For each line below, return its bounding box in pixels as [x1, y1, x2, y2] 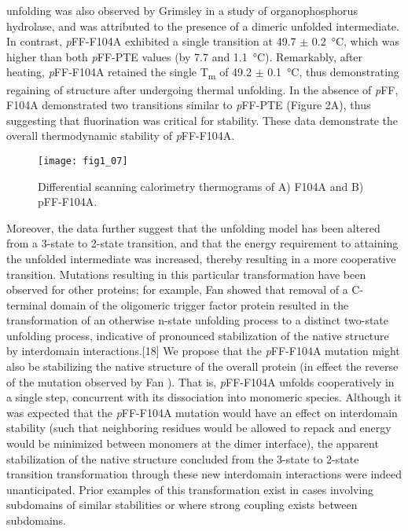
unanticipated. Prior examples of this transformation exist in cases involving [6, 481, 374, 497]
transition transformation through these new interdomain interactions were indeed [6, 466, 402, 482]
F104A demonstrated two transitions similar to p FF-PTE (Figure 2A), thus [6, 97, 371, 113]
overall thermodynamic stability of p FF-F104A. [6, 127, 235, 144]
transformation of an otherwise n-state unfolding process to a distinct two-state [6, 312, 389, 328]
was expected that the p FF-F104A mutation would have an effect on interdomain [6, 404, 398, 420]
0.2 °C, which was [311, 33, 399, 49]
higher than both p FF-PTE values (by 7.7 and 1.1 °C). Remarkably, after [6, 48, 363, 64]
